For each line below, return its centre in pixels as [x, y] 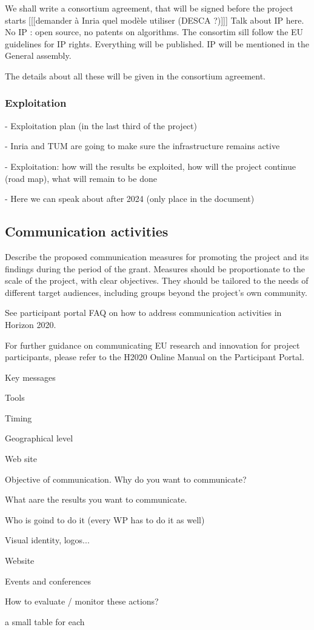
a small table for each [45, 621]
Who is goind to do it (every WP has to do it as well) [105, 519]
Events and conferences [48, 581]
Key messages [30, 377]
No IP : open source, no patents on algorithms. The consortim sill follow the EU [154, 32]
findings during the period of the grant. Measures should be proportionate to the [155, 268]
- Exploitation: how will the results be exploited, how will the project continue [150, 166]
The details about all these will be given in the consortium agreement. [135, 75]
